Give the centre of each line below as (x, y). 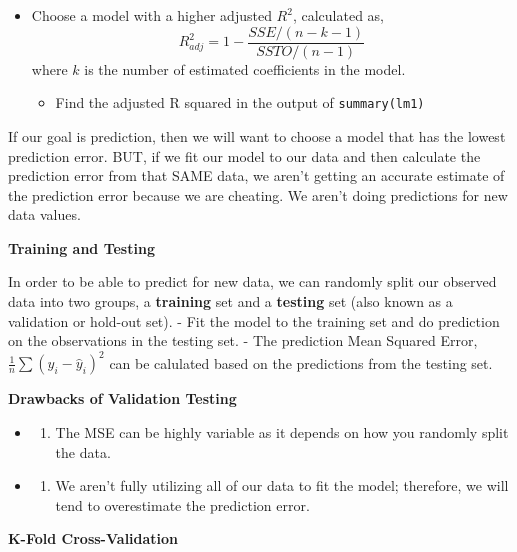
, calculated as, (338, 15)
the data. (83, 451)
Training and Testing (81, 247)
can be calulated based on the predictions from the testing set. (301, 362)
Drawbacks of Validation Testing (122, 398)
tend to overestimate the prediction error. (182, 504)
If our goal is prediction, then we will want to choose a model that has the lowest (257, 135)
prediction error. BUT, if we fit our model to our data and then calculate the (244, 155)
